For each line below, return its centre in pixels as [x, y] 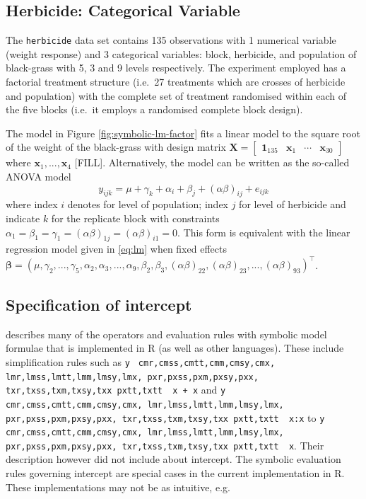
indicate [23, 218]
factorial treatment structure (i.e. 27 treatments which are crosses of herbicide [176, 82]
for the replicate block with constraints [135, 218]
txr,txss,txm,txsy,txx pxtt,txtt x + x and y [116, 390]
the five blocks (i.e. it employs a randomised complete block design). [154, 109]
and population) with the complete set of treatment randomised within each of [176, 95]
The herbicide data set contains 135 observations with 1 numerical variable [171, 40]
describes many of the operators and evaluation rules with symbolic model [166, 334]
